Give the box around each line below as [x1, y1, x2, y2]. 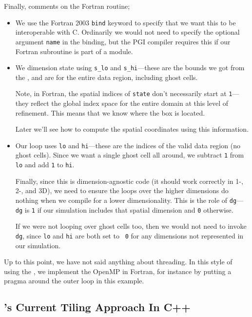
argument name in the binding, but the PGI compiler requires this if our [15, 36, 231, 46]
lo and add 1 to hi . [15, 159, 75, 170]
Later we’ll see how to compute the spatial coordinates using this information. [15, 124, 249, 134]
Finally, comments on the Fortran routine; [4, 1, 130, 11]
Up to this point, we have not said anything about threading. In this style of [4, 257, 233, 267]
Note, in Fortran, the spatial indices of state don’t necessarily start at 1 [15, 88, 233, 99]
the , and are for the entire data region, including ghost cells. [15, 72, 198, 82]
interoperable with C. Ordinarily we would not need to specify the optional [15, 27, 240, 37]
